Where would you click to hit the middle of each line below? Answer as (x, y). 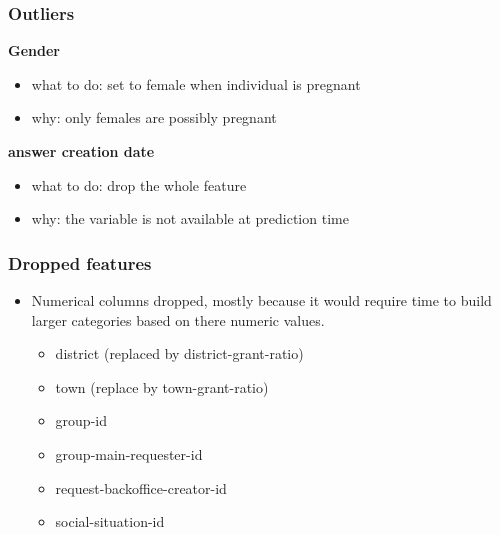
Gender (34, 50)
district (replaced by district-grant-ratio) (179, 353)
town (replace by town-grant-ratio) (162, 386)
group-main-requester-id (129, 453)
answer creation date (81, 151)
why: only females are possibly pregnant (154, 117)
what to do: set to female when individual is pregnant (196, 83)
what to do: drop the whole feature (139, 184)
